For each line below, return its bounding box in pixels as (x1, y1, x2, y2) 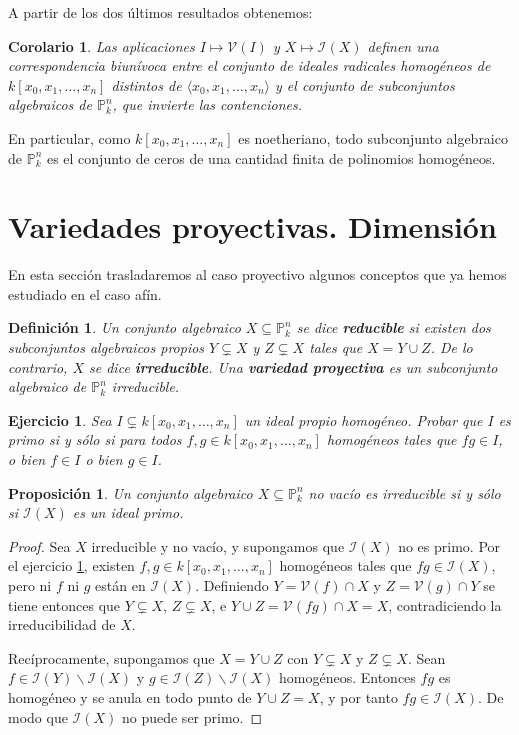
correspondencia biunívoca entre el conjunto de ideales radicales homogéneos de (8, 55, 491, 76)
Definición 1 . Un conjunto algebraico (8, 317, 241, 338)
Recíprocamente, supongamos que (8, 647, 215, 668)
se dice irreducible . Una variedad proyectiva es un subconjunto (89, 356, 498, 377)
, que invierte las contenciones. (112, 94, 303, 115)
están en (95, 575, 146, 595)
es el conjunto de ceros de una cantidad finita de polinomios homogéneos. (46, 147, 496, 168)
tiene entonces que (8, 594, 121, 615)
